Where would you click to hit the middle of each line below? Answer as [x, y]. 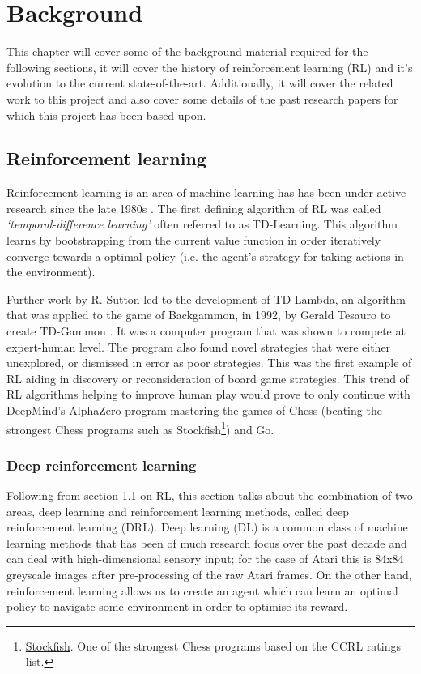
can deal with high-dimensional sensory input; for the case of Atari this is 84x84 [205, 559]
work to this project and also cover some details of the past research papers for [202, 98]
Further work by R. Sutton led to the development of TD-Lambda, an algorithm [206, 299]
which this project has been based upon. [106, 115]
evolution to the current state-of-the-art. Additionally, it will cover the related [200, 83]
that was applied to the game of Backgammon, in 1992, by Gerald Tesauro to [199, 315]
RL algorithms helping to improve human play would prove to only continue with [208, 394]
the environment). [51, 272]
